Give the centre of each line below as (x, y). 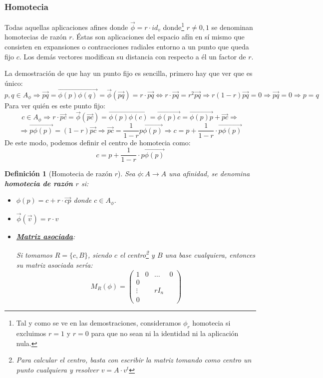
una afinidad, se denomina (209, 174)
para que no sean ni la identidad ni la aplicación (165, 333)
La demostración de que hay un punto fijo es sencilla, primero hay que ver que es (129, 73)
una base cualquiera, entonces (210, 255)
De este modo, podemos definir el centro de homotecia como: (98, 142)
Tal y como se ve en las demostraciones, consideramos (99, 323)
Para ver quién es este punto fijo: (55, 105)
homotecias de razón (36, 37)
